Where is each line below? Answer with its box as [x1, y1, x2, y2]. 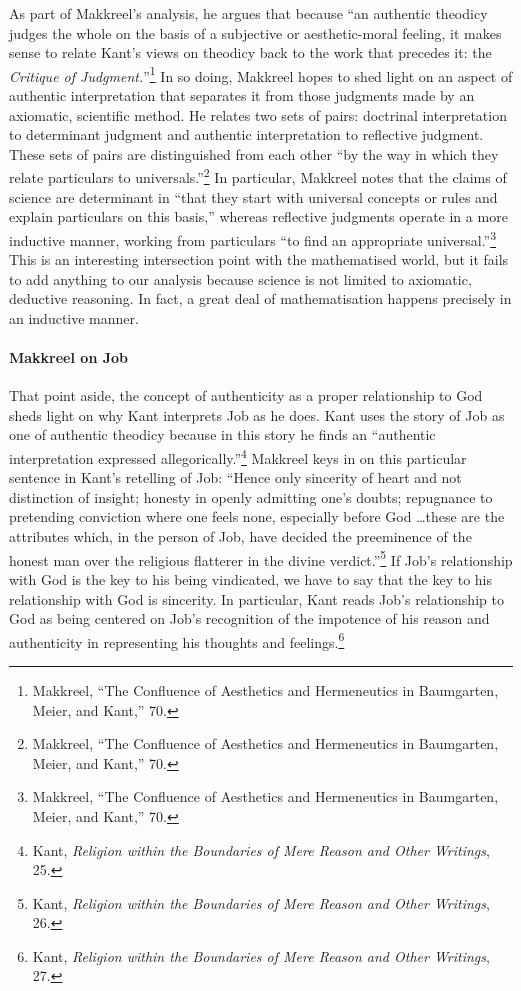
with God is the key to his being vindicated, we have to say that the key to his [9, 568, 492, 589]
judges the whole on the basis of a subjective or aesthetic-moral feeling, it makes [9, 22, 502, 43]
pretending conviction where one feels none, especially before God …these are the [9, 506, 505, 527]
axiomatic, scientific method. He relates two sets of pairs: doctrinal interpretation [9, 104, 507, 125]
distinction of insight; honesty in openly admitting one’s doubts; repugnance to [9, 486, 493, 507]
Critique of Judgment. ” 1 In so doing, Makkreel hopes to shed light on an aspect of [9, 62, 513, 86]
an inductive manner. [9, 307, 139, 328]
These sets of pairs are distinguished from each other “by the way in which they [9, 143, 499, 164]
